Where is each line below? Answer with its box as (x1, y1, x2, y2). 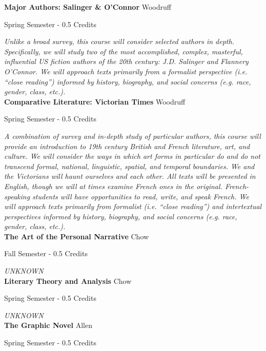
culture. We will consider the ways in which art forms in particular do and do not (4, 151, 260, 161)
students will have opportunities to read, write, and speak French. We (32, 191, 249, 201)
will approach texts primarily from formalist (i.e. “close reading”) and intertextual (4, 201, 262, 212)
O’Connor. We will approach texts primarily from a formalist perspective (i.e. (4, 66, 248, 76)
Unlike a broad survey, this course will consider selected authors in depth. (4, 36, 234, 47)
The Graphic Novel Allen (4, 320, 92, 331)
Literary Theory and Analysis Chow (4, 275, 132, 286)
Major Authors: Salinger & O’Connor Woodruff (4, 2, 171, 12)
